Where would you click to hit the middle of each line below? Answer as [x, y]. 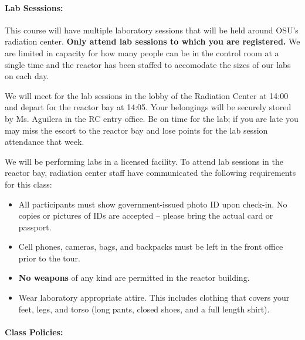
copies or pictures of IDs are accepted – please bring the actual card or [146, 215]
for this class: [28, 184]
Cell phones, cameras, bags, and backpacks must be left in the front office [151, 246]
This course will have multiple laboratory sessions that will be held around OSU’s [152, 30]
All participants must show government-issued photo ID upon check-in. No [153, 204]
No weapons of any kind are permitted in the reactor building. [134, 278]
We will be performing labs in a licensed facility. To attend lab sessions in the [144, 161]
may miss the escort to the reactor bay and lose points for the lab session [136, 130]
